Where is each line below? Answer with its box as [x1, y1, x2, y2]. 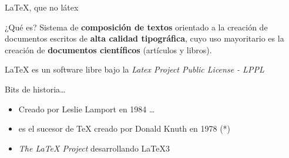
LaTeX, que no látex [5, 1, 79, 13]
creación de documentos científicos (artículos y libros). [5, 43, 212, 56]
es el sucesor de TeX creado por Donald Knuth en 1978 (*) [18, 122, 231, 135]
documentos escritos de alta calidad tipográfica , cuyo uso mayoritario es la [5, 32, 284, 44]
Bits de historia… [5, 83, 66, 95]
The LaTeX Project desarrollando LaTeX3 [18, 142, 170, 154]
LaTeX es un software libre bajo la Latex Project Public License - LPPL [5, 63, 264, 75]
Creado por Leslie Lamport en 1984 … [18, 102, 155, 115]
